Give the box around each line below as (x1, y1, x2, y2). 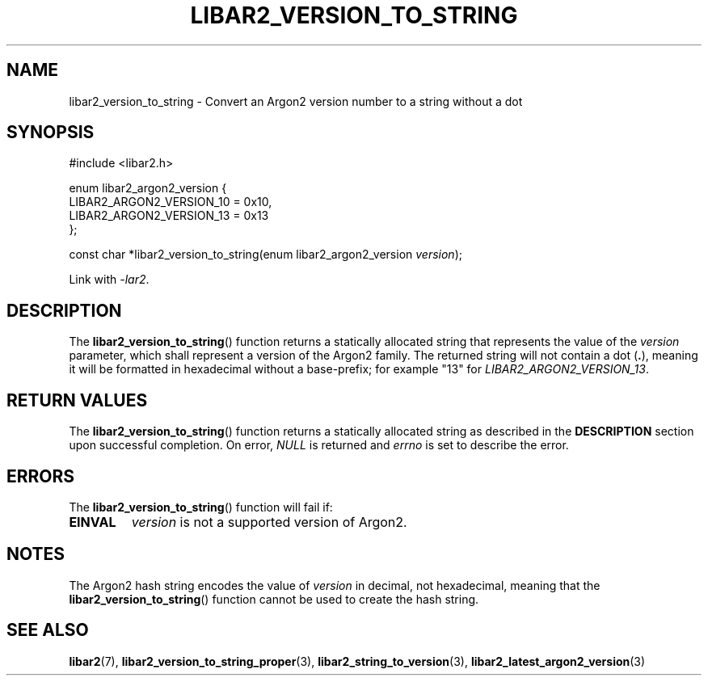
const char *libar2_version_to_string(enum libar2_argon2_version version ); (69, 247, 462, 262)
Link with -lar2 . (69, 272, 150, 287)
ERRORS (6, 465, 75, 486)
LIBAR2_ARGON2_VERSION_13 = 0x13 (69, 208, 269, 223)
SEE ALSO (6, 620, 89, 641)
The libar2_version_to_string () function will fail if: (69, 499, 333, 514)
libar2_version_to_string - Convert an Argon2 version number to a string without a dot (69, 94, 523, 108)
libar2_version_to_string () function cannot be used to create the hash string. (69, 591, 479, 606)
